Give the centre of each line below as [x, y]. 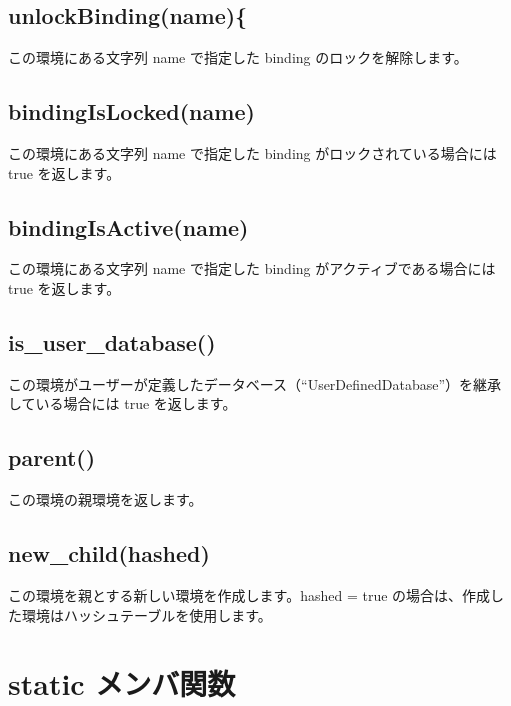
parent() [52, 457]
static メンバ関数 [122, 683]
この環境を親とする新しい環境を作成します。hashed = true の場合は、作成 [249, 594]
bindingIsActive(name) [128, 226]
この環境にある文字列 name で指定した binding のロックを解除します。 [238, 57]
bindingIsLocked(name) [131, 111]
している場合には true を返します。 [122, 403]
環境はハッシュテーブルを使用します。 [146, 614]
